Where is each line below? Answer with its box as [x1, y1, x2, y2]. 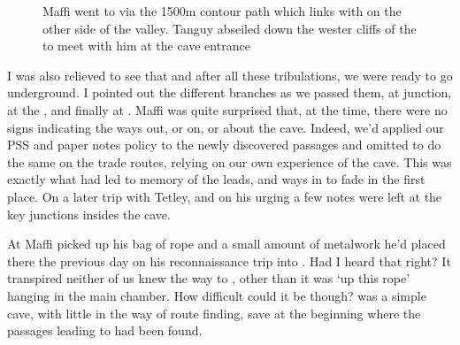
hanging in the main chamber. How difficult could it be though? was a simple [7, 286, 426, 304]
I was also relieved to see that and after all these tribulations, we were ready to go [7, 65, 453, 84]
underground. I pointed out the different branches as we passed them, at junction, [7, 83, 452, 102]
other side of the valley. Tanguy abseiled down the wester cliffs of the [42, 19, 417, 37]
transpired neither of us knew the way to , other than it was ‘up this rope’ [7, 269, 410, 287]
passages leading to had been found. [7, 321, 203, 340]
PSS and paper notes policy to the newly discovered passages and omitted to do [7, 135, 441, 154]
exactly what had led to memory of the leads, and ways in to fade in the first [7, 170, 425, 188]
